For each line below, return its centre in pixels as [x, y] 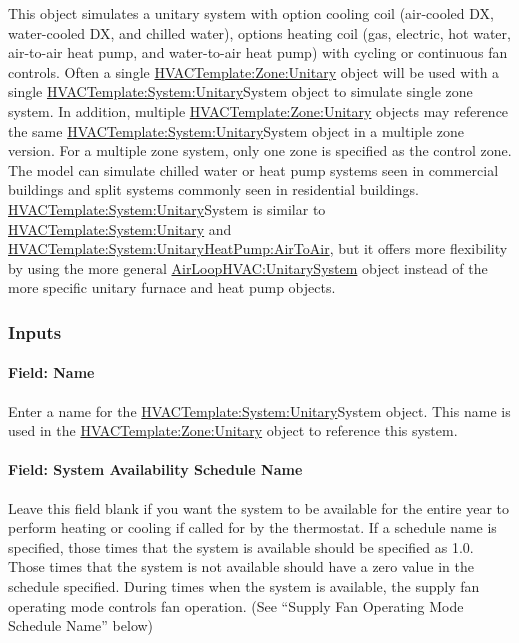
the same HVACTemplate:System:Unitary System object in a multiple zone [236, 130]
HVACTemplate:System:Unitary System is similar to [167, 208]
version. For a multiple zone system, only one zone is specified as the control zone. [260, 150]
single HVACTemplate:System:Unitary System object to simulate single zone [240, 91]
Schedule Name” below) [81, 625]
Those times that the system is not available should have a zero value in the [241, 566]
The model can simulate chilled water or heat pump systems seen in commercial [253, 169]
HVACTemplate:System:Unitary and [120, 228]
